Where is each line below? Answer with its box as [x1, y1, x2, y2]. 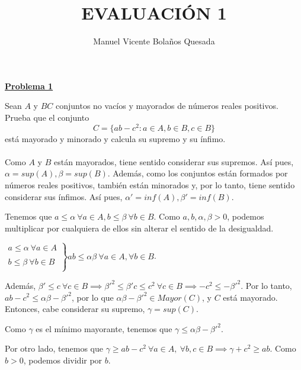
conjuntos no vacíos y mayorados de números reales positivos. [55, 99, 278, 112]
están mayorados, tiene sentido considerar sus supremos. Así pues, [53, 155, 294, 168]
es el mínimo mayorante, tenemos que [36, 322, 172, 334]
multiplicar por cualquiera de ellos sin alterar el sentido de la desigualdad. [5, 221, 274, 234]
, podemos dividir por [23, 353, 103, 366]
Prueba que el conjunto [5, 111, 89, 123]
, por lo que [71, 291, 114, 303]
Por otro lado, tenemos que [5, 342, 104, 355]
